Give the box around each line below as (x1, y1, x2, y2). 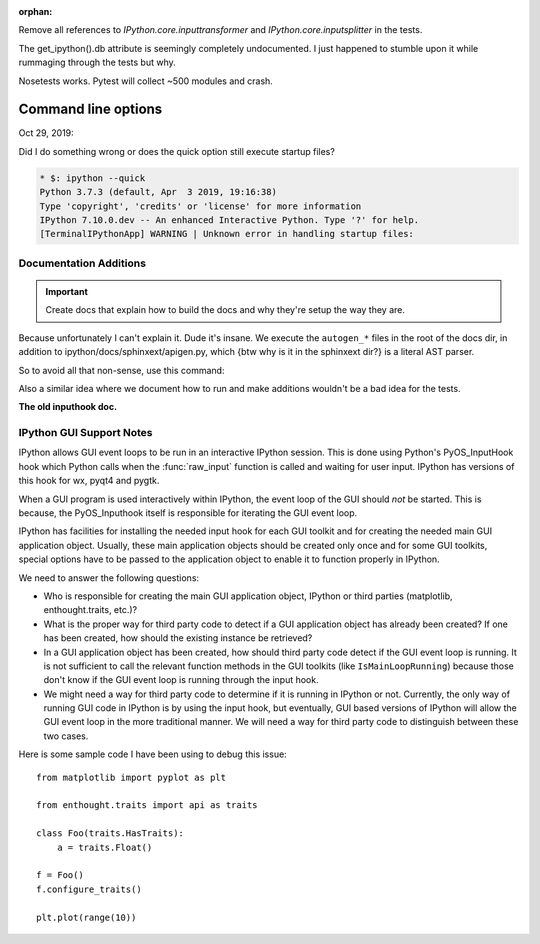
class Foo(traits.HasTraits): (36, 828, 185, 839)
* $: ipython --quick (39, 172, 146, 184)
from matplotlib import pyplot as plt (36, 771, 227, 783)
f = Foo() (36, 870, 84, 881)
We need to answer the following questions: (18, 571, 200, 584)
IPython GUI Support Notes (18, 426, 153, 440)
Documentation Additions (18, 256, 147, 270)
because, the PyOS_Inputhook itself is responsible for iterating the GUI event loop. (18, 507, 358, 519)
